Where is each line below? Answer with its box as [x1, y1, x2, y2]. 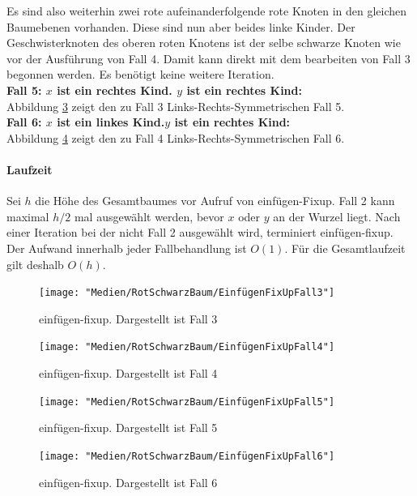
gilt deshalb [6, 255, 64, 272]
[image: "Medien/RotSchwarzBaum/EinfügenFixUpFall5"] [39, 396, 335, 408]
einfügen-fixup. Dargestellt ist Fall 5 [39, 419, 218, 436]
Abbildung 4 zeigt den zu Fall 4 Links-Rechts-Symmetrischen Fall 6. [6, 129, 345, 146]
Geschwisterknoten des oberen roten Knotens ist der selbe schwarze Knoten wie [6, 34, 401, 51]
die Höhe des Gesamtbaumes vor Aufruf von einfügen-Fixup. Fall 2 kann [35, 192, 395, 209]
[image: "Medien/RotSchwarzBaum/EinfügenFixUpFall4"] [39, 341, 335, 353]
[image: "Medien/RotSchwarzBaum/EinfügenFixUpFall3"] [39, 287, 335, 299]
